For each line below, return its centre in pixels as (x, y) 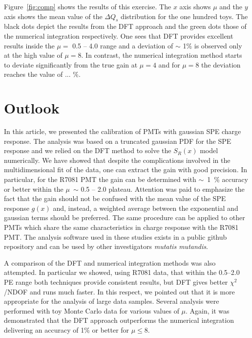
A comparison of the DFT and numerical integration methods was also (110, 262)
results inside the (29, 45)
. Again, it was (208, 310)
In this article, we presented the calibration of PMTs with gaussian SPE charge (123, 131)
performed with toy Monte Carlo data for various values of (92, 310)
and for (169, 64)
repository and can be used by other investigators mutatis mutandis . (106, 246)
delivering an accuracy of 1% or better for (67, 329)
